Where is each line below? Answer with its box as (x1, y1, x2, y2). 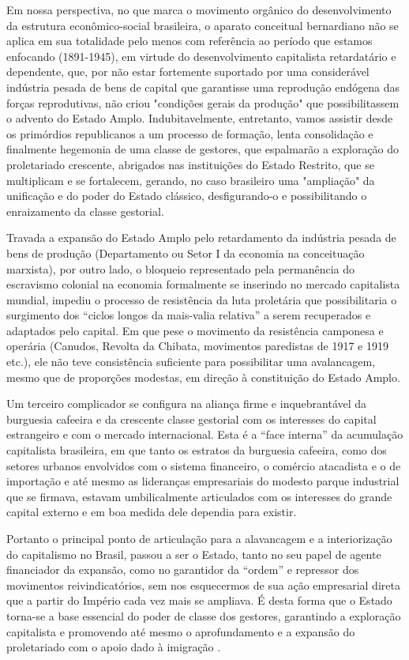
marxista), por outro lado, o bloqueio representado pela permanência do (6, 260, 355, 277)
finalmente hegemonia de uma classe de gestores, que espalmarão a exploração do (6, 141, 400, 157)
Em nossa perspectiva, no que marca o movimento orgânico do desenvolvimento (6, 2, 392, 17)
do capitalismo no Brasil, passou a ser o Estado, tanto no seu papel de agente (6, 545, 381, 562)
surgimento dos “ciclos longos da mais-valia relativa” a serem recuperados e (6, 307, 371, 323)
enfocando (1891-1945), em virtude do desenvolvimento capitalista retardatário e (6, 47, 396, 64)
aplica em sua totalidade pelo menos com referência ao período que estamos (6, 32, 373, 49)
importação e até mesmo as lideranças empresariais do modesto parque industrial (6, 473, 400, 489)
